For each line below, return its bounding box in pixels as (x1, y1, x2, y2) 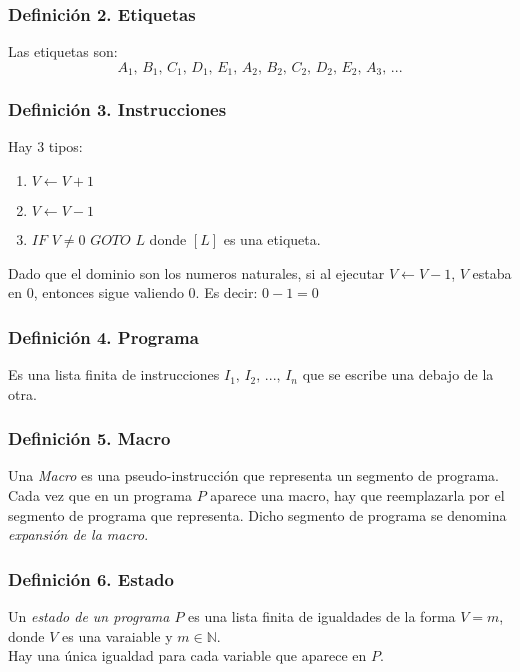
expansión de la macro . (8, 524, 149, 545)
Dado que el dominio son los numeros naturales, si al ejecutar (8, 262, 385, 283)
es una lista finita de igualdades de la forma (188, 606, 456, 627)
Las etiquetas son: (8, 41, 118, 62)
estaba (472, 262, 512, 283)
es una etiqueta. (223, 229, 321, 250)
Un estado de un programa (8, 606, 170, 627)
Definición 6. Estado (8, 566, 174, 591)
